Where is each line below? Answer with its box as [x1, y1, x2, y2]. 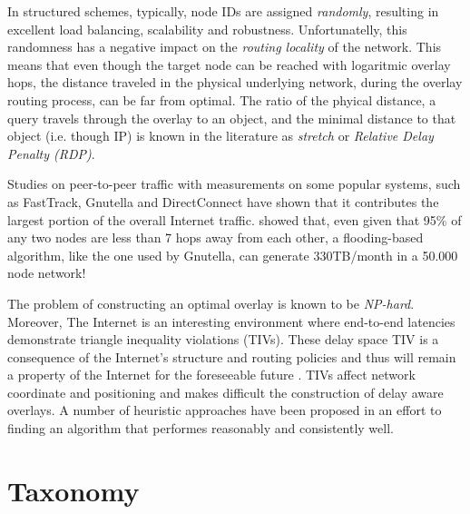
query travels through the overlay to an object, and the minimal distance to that [7, 108, 456, 127]
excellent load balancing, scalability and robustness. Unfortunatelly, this [7, 19, 407, 38]
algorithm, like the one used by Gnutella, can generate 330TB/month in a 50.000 [7, 245, 458, 264]
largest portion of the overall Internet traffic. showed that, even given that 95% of [7, 210, 462, 229]
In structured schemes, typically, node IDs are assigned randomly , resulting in [7, 2, 439, 20]
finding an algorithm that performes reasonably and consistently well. [7, 419, 394, 438]
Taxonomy [7, 471, 140, 509]
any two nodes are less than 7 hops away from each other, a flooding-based [7, 228, 424, 247]
